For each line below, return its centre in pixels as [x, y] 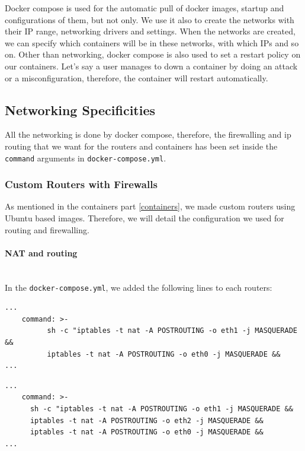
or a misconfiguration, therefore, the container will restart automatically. [137, 77]
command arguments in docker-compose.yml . [86, 158]
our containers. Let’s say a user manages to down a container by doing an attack [151, 66]
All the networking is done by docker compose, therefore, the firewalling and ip [148, 134]
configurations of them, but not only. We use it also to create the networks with [150, 19]
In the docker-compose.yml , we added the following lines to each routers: [139, 287]
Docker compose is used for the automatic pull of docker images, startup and [145, 8]
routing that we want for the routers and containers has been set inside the [141, 146]
